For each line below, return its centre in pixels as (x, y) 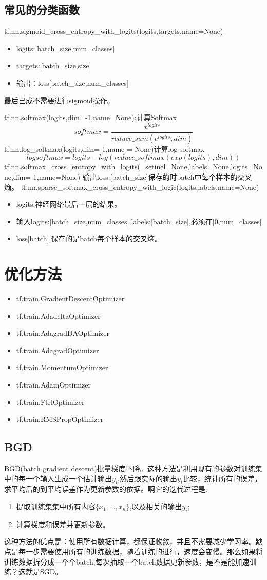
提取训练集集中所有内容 (56, 506)
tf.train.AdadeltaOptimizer (58, 315)
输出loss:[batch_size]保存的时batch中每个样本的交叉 (167, 176)
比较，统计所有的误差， (222, 478)
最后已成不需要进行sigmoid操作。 (59, 100)
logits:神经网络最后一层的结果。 (69, 204)
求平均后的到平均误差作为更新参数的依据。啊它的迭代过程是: (106, 489)
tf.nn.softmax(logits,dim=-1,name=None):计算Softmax (91, 117)
